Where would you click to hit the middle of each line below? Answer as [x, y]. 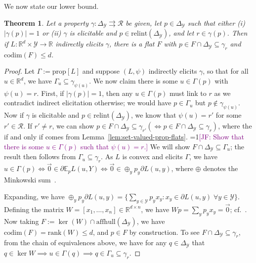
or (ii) [52, 33]
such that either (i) [216, 22]
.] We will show [167, 146]
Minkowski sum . [30, 180]
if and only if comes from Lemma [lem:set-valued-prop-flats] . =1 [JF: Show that [124, 137]
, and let [181, 33]
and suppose [101, 71]
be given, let [144, 22]
